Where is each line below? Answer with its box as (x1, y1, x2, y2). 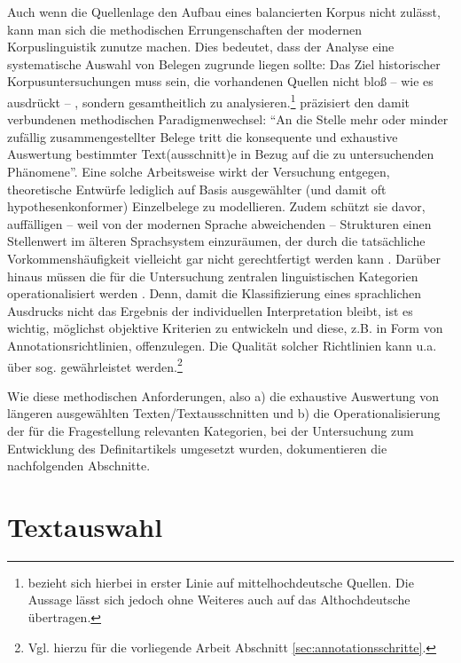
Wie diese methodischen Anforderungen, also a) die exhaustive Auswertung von (7, 386, 440, 405)
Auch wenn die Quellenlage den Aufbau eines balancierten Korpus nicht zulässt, (7, 3, 441, 20)
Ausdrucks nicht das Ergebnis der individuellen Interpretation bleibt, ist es (7, 301, 413, 320)
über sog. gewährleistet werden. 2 (7, 354, 183, 375)
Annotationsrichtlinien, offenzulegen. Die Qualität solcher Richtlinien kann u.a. (7, 335, 437, 354)
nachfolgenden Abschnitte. (7, 456, 151, 475)
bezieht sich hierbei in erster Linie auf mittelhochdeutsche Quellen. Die (27, 572, 414, 591)
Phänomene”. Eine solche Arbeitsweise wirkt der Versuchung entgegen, (7, 162, 390, 180)
